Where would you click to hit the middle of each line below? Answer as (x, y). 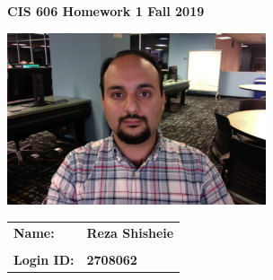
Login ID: (44, 259)
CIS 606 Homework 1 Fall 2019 (106, 11)
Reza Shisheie (130, 232)
